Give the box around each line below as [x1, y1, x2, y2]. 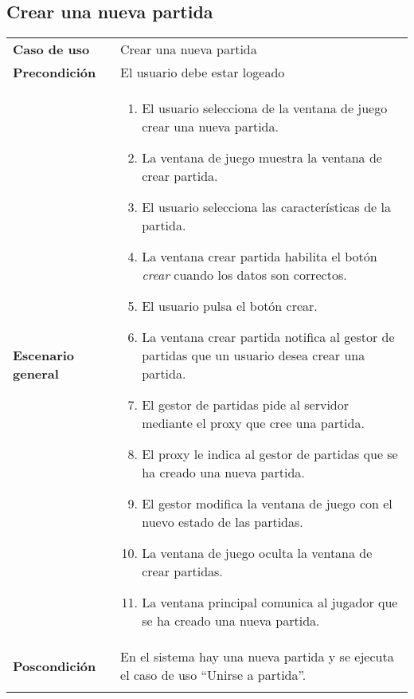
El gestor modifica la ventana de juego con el [142, 494, 393, 513]
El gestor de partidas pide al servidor [142, 395, 350, 414]
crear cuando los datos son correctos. [142, 265, 347, 285]
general [13, 364, 59, 383]
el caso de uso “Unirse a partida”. [120, 666, 307, 685]
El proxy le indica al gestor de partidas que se [142, 445, 398, 464]
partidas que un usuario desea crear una [142, 346, 365, 365]
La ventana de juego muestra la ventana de [142, 148, 382, 167]
